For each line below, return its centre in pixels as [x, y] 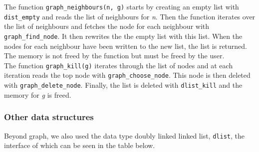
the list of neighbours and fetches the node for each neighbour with [107, 26]
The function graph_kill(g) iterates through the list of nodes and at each [119, 65]
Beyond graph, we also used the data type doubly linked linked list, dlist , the [124, 135]
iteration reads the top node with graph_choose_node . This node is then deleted [127, 75]
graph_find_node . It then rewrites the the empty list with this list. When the [123, 36]
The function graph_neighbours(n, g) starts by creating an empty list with [122, 6]
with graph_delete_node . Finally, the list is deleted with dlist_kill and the [123, 85]
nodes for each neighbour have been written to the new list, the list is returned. [126, 46]
